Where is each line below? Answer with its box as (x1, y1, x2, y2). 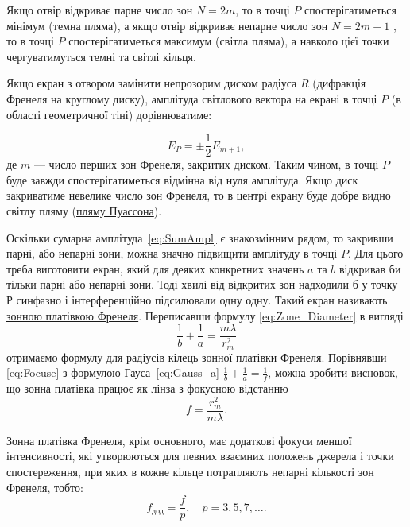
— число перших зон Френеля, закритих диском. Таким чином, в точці (33, 156, 379, 172)
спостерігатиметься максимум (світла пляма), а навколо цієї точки (68, 33, 389, 49)
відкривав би (338, 260, 401, 277)
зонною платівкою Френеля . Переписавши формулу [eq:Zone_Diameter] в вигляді (6, 307, 404, 324)
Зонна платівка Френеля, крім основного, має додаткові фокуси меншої (6, 432, 352, 448)
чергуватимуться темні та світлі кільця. (6, 48, 196, 64)
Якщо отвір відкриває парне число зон (6, 2, 193, 17)
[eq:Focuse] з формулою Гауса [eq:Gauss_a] (6, 364, 219, 381)
